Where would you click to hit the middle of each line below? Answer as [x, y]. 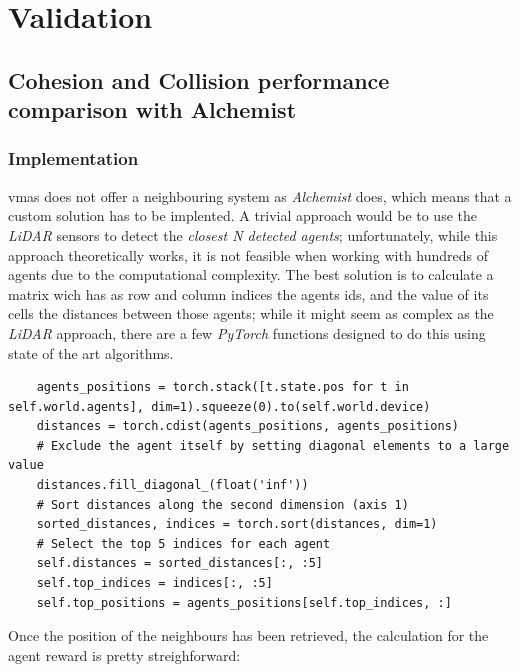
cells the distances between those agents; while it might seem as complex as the [251, 313]
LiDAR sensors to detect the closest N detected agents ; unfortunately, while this [253, 234]
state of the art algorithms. [91, 352]
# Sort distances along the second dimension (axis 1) [222, 504]
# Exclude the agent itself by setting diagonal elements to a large [273, 445]
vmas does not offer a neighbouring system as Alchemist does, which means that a [260, 195]
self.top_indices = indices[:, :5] [154, 583]
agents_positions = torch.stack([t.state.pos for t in [222, 387]
